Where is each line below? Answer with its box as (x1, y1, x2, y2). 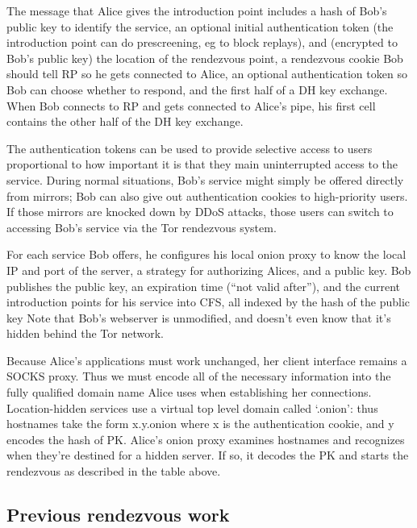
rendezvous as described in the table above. (6, 463, 221, 480)
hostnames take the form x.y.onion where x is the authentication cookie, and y (6, 415, 394, 432)
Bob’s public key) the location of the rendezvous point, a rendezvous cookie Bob (6, 49, 403, 66)
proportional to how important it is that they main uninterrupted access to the (6, 156, 398, 173)
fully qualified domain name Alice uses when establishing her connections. (6, 384, 372, 401)
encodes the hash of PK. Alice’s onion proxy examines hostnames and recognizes (6, 430, 405, 447)
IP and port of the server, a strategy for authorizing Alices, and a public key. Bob (6, 261, 411, 278)
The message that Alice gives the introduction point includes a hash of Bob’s (6, 2, 387, 19)
